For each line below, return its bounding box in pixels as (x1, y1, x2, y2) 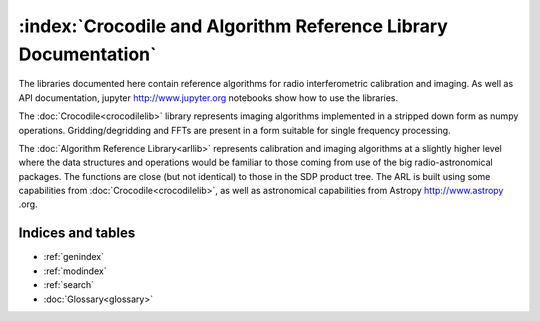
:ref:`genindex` (43, 251, 105, 263)
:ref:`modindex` (43, 265, 107, 277)
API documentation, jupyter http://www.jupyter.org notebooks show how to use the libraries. (18, 91, 399, 104)
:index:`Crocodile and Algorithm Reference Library (18, 15, 449, 37)
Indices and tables (18, 225, 136, 242)
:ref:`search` (43, 279, 95, 291)
